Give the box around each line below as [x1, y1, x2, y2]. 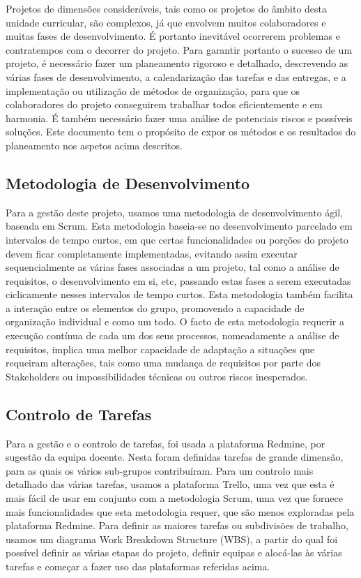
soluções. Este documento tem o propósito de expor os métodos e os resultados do [6, 124, 356, 139]
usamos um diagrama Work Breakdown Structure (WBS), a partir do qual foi [6, 531, 338, 546]
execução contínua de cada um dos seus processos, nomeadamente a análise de [6, 328, 339, 343]
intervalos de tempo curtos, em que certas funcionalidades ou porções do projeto [6, 232, 348, 246]
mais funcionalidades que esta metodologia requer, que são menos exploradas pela [6, 504, 355, 519]
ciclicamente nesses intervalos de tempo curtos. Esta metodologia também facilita [6, 287, 353, 302]
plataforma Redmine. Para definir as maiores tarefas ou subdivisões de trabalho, [6, 518, 348, 533]
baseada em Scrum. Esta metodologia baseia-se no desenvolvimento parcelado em [6, 218, 353, 233]
